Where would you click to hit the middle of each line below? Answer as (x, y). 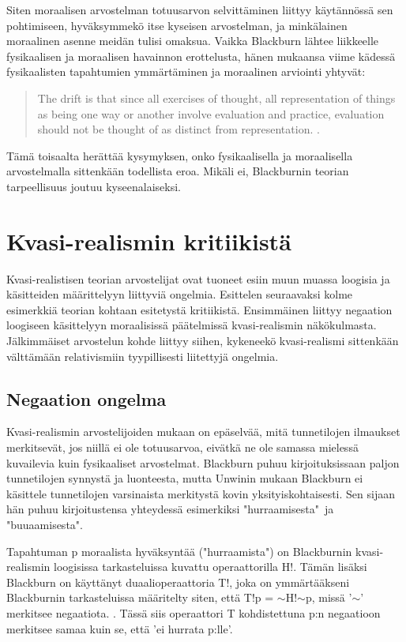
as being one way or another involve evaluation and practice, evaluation (211, 113)
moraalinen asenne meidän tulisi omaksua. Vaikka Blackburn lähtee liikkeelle (193, 41)
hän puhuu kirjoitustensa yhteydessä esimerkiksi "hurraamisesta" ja (170, 509)
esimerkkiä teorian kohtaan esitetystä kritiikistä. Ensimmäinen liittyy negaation (199, 309)
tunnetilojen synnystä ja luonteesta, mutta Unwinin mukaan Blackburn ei (185, 478)
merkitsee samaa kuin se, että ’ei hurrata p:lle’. (120, 628)
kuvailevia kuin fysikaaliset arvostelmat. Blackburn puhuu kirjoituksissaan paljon (203, 462)
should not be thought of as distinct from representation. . (179, 129)
